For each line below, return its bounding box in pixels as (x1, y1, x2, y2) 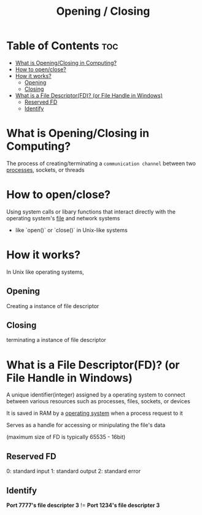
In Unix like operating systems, (6, 268, 84, 276)
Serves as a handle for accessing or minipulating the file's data (6, 422, 166, 429)
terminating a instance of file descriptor (6, 336, 106, 344)
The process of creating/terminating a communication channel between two (6, 160, 196, 167)
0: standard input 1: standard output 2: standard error (6, 468, 141, 475)
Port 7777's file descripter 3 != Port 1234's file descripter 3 (6, 501, 160, 509)
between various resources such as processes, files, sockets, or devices (6, 398, 190, 405)
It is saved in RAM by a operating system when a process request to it (6, 409, 183, 417)
